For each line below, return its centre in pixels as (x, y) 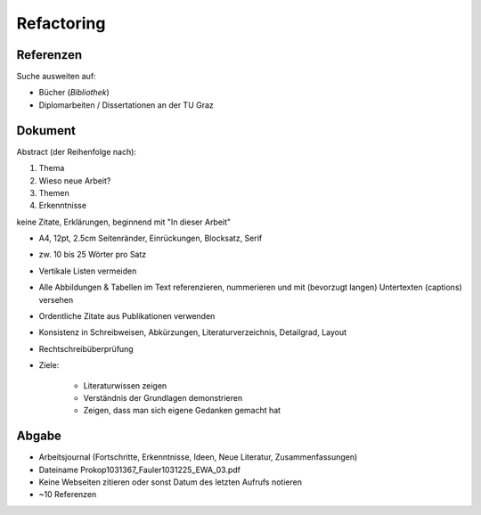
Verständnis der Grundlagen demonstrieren (163, 398)
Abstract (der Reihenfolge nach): (77, 151)
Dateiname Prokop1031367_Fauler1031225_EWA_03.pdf (139, 470)
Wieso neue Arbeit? (75, 180)
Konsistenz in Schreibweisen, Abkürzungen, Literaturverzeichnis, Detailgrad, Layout (193, 332)
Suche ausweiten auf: (57, 77)
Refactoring (61, 23)
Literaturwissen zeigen (125, 385)
